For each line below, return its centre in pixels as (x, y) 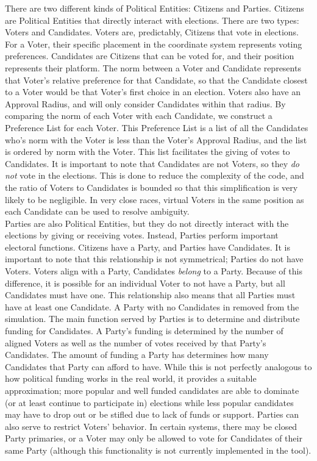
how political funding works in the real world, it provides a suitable (131, 378)
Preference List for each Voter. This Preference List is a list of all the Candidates (157, 127)
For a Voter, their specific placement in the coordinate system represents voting (154, 44)
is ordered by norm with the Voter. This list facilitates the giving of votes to (148, 152)
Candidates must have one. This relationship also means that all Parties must (150, 295)
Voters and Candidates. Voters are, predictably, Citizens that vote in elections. (152, 32)
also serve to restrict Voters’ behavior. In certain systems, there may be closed (151, 426)
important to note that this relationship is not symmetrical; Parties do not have (154, 259)
